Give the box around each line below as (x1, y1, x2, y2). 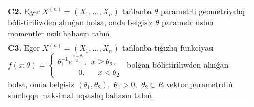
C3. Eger (8, 42, 40, 53)
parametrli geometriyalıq (160, 5, 245, 17)
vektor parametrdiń (166, 78, 233, 89)
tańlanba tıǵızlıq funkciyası (122, 42, 214, 53)
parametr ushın (161, 17, 214, 28)
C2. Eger (8, 5, 40, 17)
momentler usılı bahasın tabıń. (8, 28, 112, 39)
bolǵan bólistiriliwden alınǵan (127, 59, 229, 70)
